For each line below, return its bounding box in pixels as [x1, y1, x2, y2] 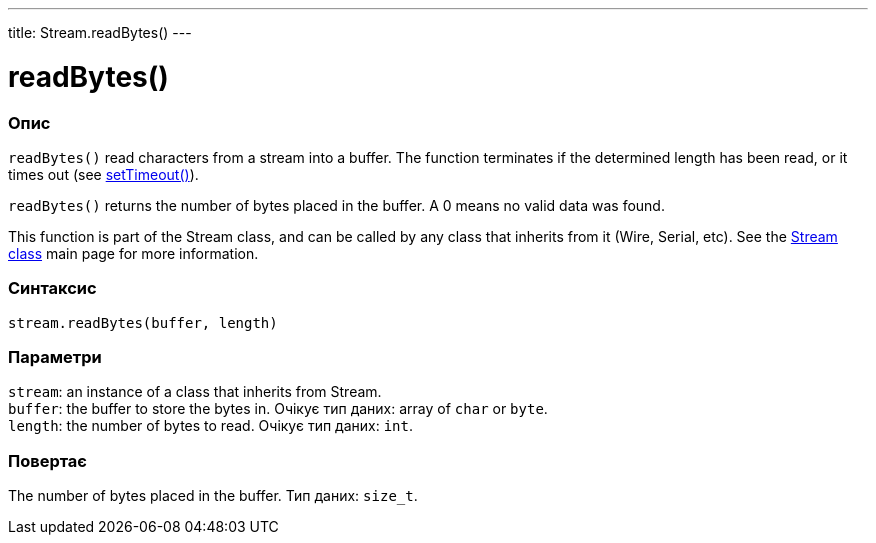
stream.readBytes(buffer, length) [8, 314, 278, 331]
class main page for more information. [8, 244, 259, 262]
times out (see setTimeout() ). [8, 165, 199, 183]
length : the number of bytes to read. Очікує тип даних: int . [8, 417, 414, 435]
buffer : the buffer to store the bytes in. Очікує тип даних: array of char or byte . [8, 400, 548, 418]
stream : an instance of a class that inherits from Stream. [8, 383, 382, 401]
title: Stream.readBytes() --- [8, 24, 192, 41]
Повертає [8, 450, 87, 471]
